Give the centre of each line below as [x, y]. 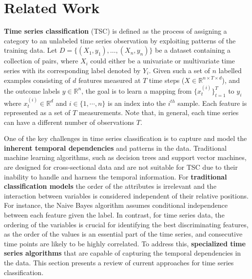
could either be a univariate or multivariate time [163, 61]
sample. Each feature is [212, 103]
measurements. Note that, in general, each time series [159, 112]
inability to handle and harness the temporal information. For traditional [116, 176]
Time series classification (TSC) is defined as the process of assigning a [116, 31]
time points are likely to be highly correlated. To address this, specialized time [125, 243]
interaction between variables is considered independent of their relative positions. [126, 195]
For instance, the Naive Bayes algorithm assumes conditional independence [116, 205]
